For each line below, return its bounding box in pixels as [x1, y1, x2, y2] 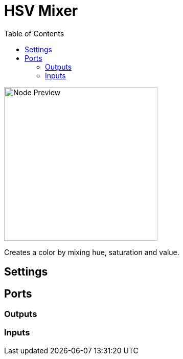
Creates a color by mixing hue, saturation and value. [4, 247, 179, 257]
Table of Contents [4, 29, 64, 38]
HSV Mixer [4, 2, 78, 19]
